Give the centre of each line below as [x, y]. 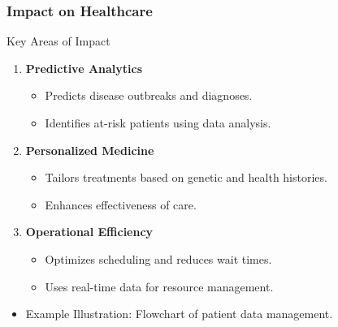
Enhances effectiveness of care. [121, 204]
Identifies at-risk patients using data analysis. [158, 123]
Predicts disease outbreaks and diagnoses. [149, 95]
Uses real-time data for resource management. [159, 286]
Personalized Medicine [90, 150]
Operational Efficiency [89, 232]
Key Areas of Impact [58, 41]
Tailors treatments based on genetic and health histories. [186, 177]
